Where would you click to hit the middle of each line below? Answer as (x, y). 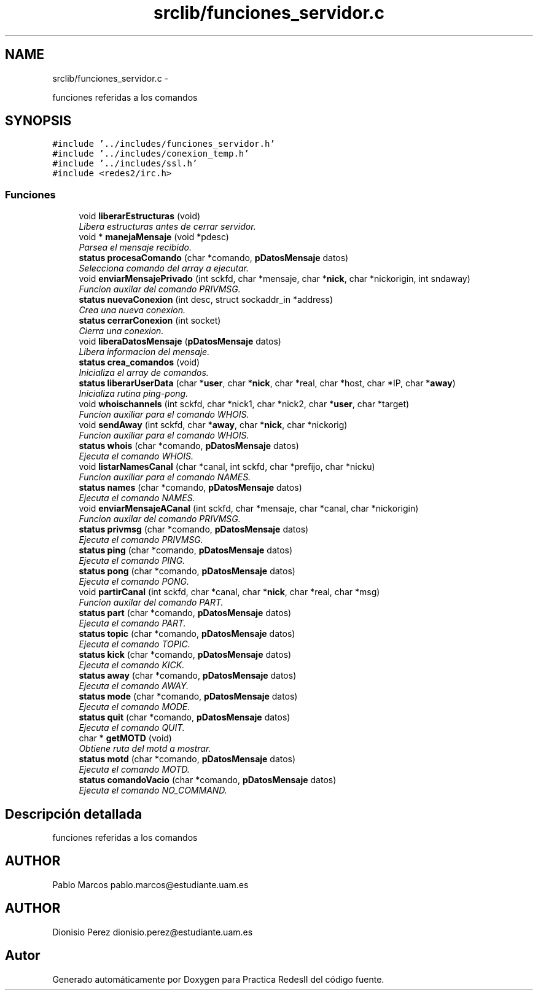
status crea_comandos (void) (139, 362)
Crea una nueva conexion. (132, 310)
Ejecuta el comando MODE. (134, 707)
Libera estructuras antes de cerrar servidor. (167, 227)
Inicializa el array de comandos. (144, 373)
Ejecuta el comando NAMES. (137, 498)
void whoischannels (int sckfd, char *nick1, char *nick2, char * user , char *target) (244, 404)
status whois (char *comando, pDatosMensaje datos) (189, 446)
